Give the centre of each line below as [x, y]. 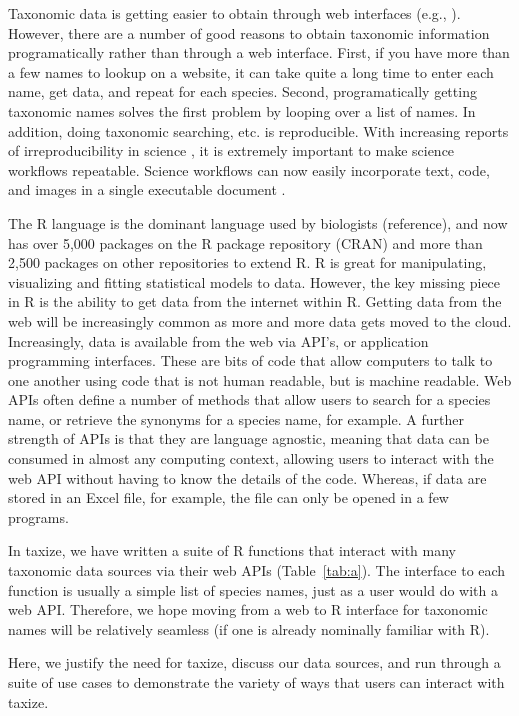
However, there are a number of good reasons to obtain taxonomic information [249, 32]
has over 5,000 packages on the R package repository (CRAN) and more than [245, 242]
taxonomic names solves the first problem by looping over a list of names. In [242, 110]
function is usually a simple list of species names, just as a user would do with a [253, 589]
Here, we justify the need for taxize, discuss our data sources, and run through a [254, 662]
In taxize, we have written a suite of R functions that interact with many [232, 550]
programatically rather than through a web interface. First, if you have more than [259, 52]
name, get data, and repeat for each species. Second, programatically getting [242, 91]
